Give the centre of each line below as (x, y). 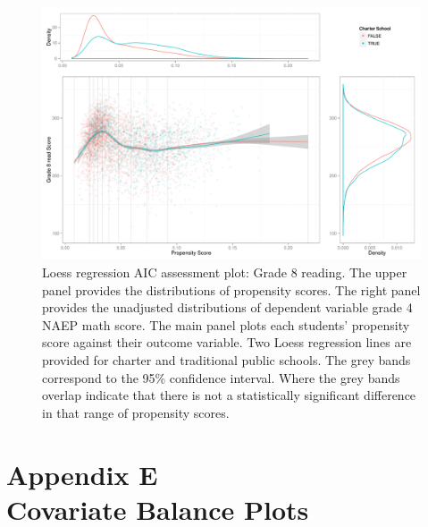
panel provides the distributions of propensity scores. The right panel (231, 289)
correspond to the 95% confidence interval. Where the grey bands (221, 377)
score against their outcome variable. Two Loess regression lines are (227, 342)
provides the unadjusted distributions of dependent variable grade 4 (227, 307)
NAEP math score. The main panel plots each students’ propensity (226, 324)
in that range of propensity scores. (136, 412)
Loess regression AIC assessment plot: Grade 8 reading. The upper (225, 272)
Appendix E (82, 474)
